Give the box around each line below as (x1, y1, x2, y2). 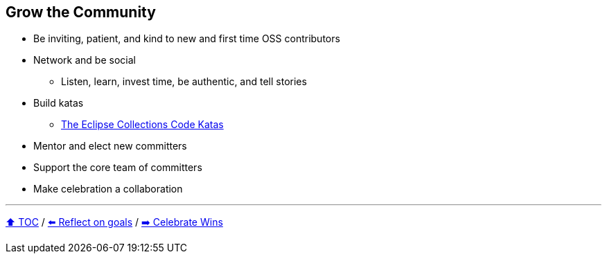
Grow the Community (6, 3, 156, 21)
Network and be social (33, 54, 136, 66)
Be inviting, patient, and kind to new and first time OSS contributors (33, 33, 340, 45)
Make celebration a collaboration (33, 183, 183, 195)
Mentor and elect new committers (33, 140, 187, 152)
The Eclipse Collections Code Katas (61, 118, 224, 131)
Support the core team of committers (33, 161, 202, 174)
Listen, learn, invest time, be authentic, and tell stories (61, 75, 307, 88)
